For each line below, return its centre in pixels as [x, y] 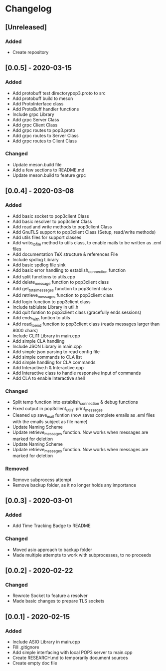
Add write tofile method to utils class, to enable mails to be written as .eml [87, 243]
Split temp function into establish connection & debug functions [75, 403]
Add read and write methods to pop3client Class [62, 227]
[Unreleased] [26, 27]
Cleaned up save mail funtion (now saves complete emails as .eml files [84, 416]
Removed [17, 469]
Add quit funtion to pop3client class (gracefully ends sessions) [77, 312]
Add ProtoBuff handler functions [46, 109]
